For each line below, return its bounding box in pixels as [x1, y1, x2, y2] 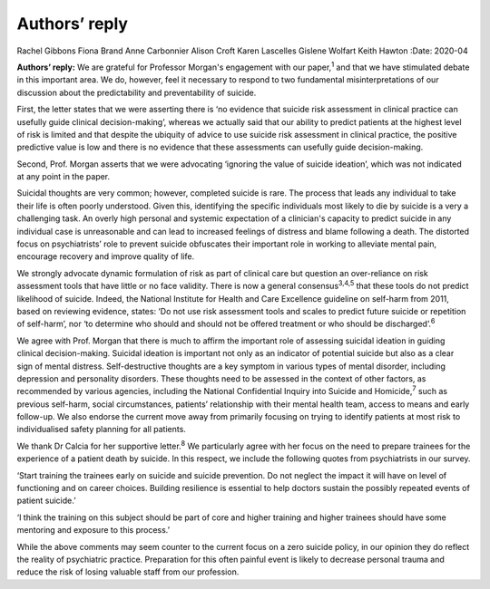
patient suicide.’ [16, 495, 76, 507]
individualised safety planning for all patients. [16, 424, 186, 435]
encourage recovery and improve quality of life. [16, 251, 195, 262]
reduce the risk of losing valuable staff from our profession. [16, 566, 240, 577]
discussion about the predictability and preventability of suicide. [16, 87, 257, 98]
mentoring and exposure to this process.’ [16, 525, 171, 536]
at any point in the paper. [16, 171, 111, 182]
